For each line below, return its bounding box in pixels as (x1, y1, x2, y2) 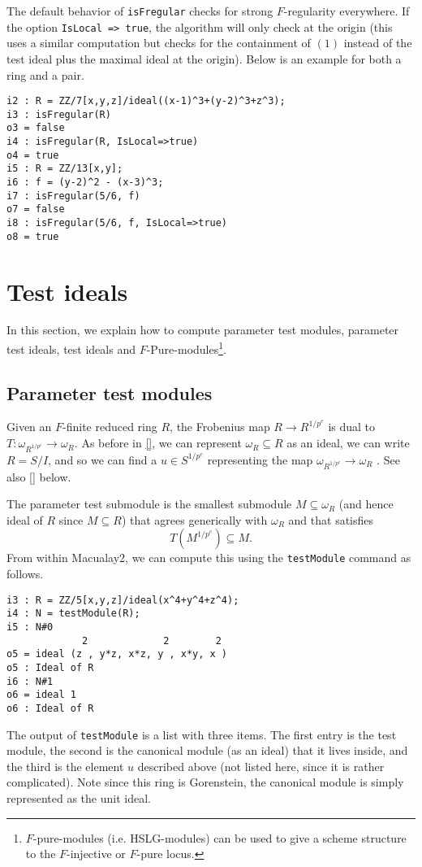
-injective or (67, 845, 126, 862)
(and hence (338, 495, 394, 512)
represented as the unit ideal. (6, 789, 151, 806)
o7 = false (6, 203, 65, 216)
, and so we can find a (48, 451, 157, 468)
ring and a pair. (6, 66, 84, 83)
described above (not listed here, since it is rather (137, 757, 385, 774)
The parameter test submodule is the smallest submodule (6, 495, 292, 512)
